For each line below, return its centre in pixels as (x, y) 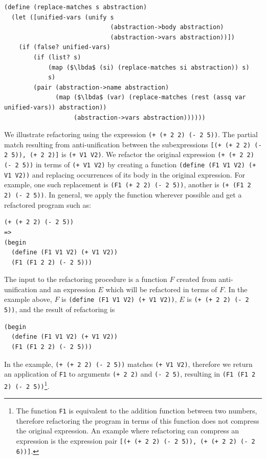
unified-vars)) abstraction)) (56, 107)
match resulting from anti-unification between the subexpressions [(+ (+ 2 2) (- (133, 144)
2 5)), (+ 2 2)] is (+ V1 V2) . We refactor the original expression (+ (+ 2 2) (129, 154)
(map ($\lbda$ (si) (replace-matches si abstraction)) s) (149, 67)
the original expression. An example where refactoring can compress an (128, 431)
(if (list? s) (57, 57)
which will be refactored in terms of (161, 289)
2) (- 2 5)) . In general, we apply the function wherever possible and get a (123, 195)
